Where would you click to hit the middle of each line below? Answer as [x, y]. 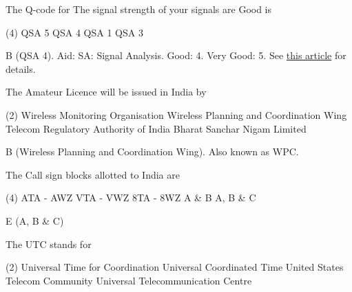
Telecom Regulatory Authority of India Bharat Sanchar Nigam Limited [156, 128]
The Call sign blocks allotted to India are [93, 174]
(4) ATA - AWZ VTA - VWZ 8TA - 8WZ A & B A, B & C [131, 198]
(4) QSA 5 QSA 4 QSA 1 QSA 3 [74, 32]
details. [21, 68]
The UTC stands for [49, 244]
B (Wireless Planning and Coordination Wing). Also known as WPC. [152, 151]
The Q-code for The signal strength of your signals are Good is [139, 9]
